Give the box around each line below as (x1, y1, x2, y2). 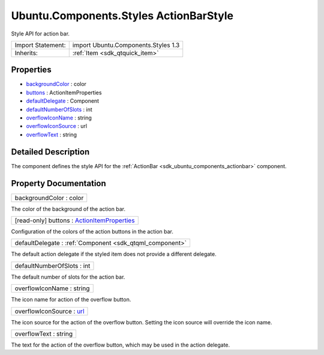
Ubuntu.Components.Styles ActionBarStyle (11, 9, 234, 22)
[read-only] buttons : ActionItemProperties (14, 216, 135, 225)
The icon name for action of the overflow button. (11, 296, 131, 303)
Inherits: (14, 49, 38, 57)
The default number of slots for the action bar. (11, 273, 125, 281)
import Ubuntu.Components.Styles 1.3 (72, 41, 180, 49)
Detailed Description (11, 147, 90, 157)
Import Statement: (14, 41, 66, 49)
